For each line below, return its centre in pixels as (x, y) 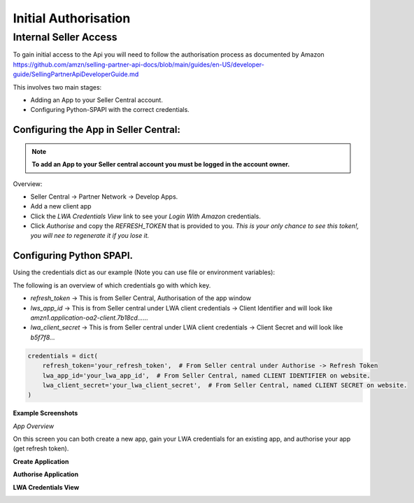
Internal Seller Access (65, 37)
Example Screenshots (45, 413)
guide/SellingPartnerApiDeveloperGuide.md (76, 74)
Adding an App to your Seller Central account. (97, 100)
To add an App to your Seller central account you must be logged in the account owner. (161, 164)
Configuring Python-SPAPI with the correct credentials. (110, 110)
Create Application (41, 461)
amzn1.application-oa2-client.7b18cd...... (89, 318)
